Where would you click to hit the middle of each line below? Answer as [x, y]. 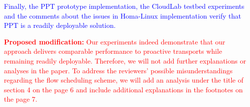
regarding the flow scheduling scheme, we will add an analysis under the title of [124, 80]
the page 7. [21, 99]
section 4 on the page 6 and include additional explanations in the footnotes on [124, 89]
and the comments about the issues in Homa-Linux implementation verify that [123, 15]
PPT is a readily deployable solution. [60, 25]
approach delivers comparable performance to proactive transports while [113, 51]
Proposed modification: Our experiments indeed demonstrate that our [115, 41]
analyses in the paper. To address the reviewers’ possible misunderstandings [118, 70]
